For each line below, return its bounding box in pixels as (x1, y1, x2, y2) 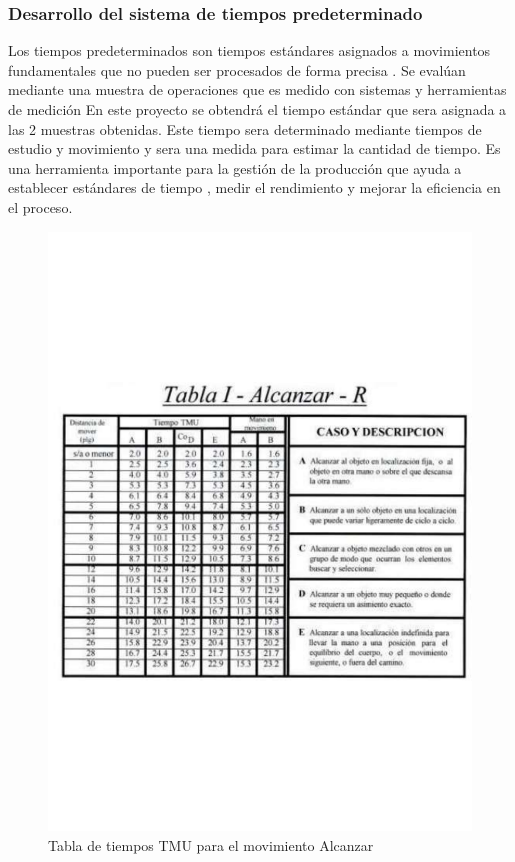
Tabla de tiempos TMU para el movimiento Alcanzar (48, 835, 374, 856)
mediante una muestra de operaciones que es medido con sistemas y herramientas (8, 79, 507, 100)
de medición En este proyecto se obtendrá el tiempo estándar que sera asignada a (8, 99, 507, 119)
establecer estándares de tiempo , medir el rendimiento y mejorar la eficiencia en (8, 177, 501, 198)
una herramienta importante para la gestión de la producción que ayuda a (8, 157, 462, 178)
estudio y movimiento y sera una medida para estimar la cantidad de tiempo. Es (8, 138, 501, 159)
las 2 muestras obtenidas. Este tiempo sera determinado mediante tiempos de (8, 118, 482, 139)
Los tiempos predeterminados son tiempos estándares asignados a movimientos (8, 40, 491, 61)
